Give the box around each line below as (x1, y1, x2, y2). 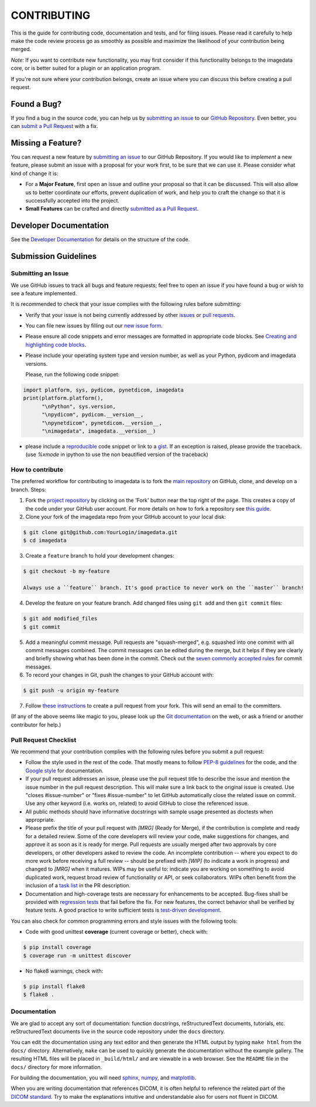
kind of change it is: (11, 170, 59, 177)
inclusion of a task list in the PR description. (25, 882, 131, 889)
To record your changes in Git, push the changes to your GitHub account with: (25, 671, 214, 679)
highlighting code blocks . (25, 341, 87, 348)
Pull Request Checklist (11, 735, 77, 744)
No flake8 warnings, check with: (25, 967, 104, 974)
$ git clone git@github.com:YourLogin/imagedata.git (23, 529, 178, 536)
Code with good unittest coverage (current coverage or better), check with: (25, 928, 208, 936)
